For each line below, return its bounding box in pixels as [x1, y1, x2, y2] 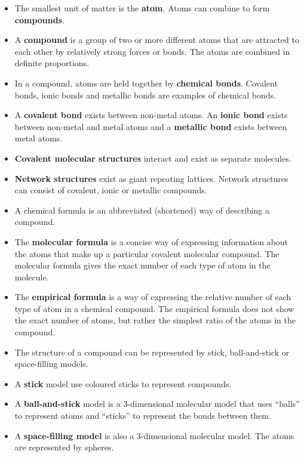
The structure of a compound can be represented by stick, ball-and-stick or [14, 345, 290, 358]
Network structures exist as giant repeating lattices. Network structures [14, 172, 288, 184]
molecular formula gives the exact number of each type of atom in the [14, 259, 271, 271]
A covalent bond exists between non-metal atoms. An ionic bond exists [14, 109, 288, 121]
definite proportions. [14, 57, 90, 69]
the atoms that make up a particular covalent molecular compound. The [14, 247, 280, 260]
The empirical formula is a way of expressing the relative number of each [14, 291, 291, 303]
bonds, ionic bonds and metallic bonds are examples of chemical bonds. [14, 88, 276, 101]
